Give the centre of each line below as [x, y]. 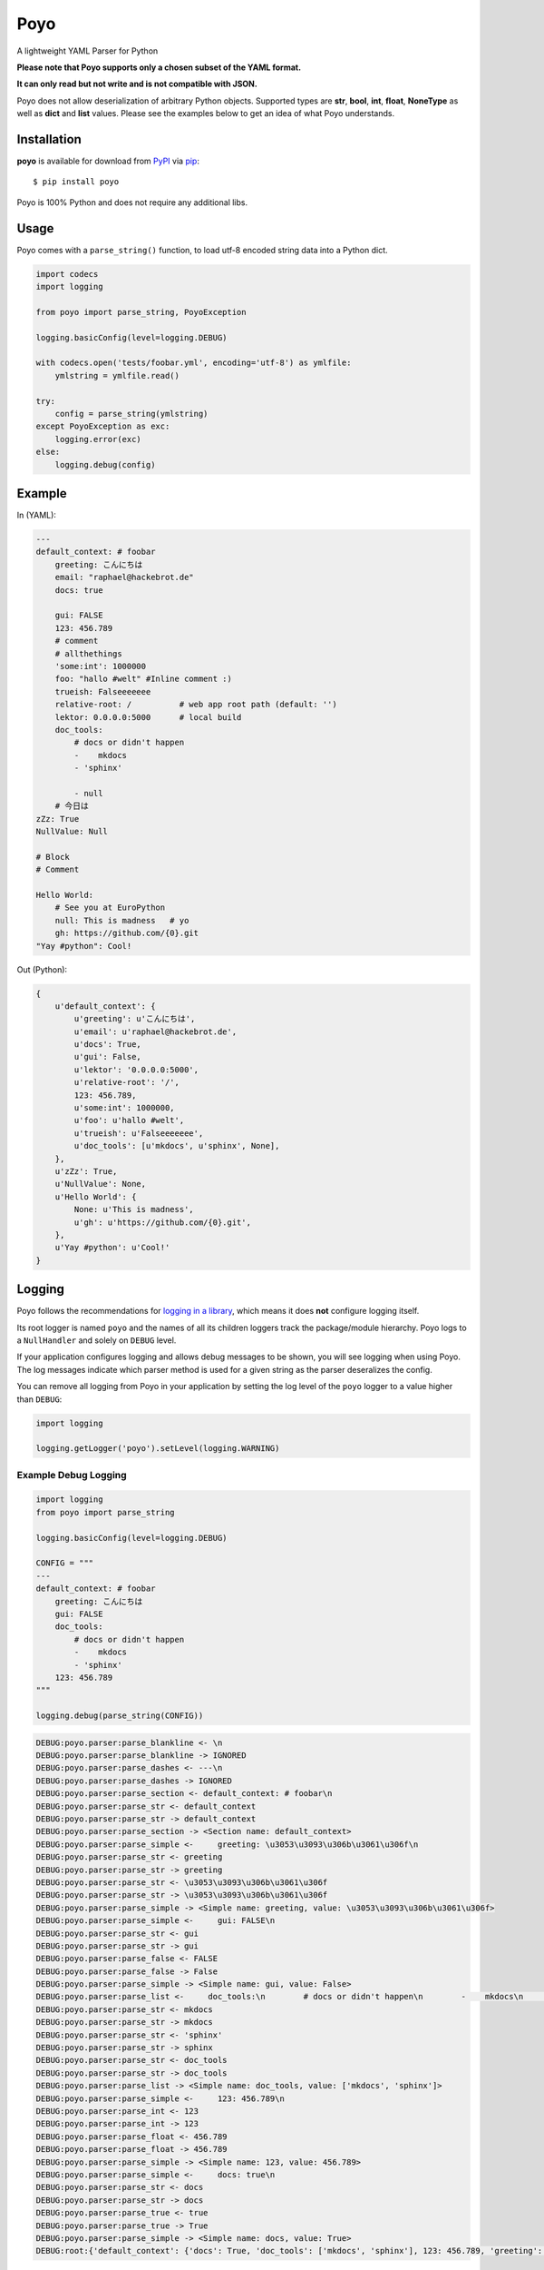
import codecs [67, 274]
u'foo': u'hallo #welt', [129, 1120]
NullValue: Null [72, 832]
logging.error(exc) [98, 439]
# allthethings [88, 653]
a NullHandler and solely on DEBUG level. [97, 1340]
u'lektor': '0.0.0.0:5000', [136, 1070]
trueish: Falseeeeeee [103, 691]
